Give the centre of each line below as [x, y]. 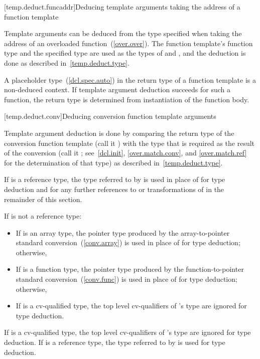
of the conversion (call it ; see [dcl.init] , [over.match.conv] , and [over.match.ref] [125, 153]
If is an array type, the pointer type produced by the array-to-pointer [123, 232]
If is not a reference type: [43, 216]
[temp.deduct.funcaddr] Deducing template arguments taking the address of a [122, 7]
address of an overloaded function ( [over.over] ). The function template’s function [128, 43]
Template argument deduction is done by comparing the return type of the [119, 133]
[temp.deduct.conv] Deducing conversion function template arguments [110, 116]
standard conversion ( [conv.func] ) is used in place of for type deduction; [126, 279]
